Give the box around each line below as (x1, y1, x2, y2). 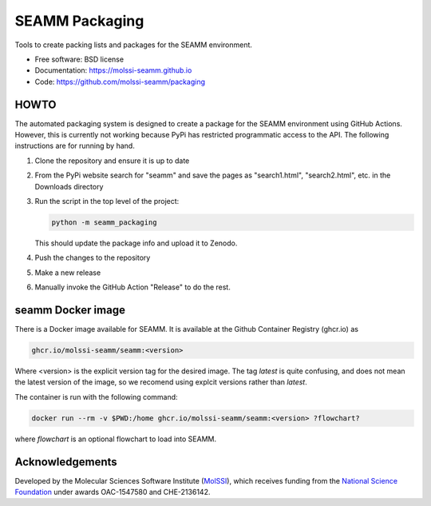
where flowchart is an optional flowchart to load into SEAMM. (14, 434, 217, 444)
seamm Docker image (14, 303, 125, 317)
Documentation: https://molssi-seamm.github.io (34, 66, 192, 75)
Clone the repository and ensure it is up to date (34, 156, 190, 165)
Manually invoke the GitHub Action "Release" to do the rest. (34, 282, 231, 292)
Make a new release (34, 268, 101, 277)
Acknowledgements (14, 455, 117, 468)
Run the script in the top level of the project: (34, 196, 180, 205)
